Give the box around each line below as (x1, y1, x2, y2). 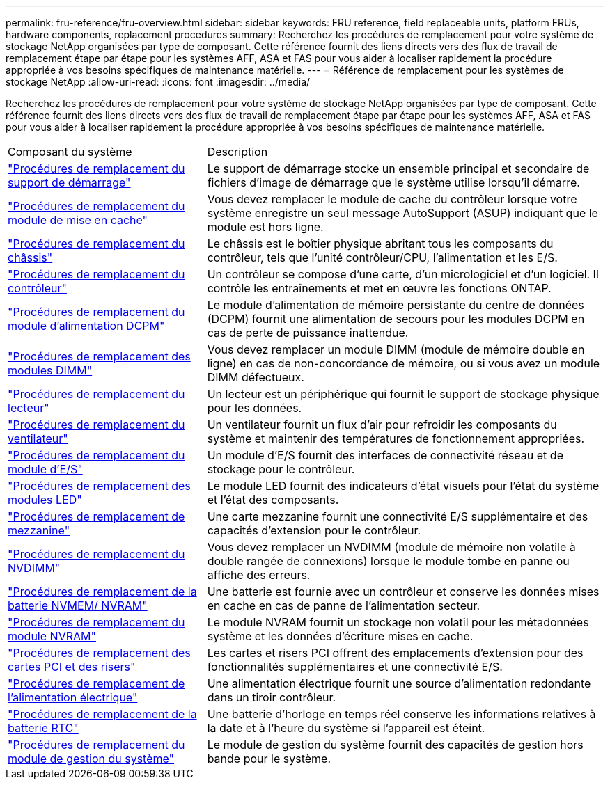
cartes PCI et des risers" (8, 660, 136, 674)
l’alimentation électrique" (8, 690, 138, 704)
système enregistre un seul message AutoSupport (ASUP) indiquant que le (207, 206, 598, 220)
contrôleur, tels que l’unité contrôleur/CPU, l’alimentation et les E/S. (207, 251, 558, 264)
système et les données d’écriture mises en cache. (207, 629, 474, 643)
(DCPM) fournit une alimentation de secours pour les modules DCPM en (207, 312, 585, 326)
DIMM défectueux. (207, 370, 304, 384)
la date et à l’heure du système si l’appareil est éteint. (207, 721, 485, 735)
